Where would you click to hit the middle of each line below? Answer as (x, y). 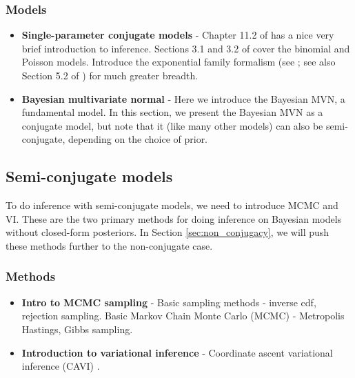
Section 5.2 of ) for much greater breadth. (110, 75)
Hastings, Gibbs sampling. (77, 329)
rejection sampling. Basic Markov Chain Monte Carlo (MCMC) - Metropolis (183, 316)
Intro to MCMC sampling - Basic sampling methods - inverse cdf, (169, 302)
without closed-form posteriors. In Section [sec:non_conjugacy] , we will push (168, 232)
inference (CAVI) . (61, 366)
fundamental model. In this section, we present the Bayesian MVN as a (172, 112)
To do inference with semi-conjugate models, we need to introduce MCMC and (172, 205)
